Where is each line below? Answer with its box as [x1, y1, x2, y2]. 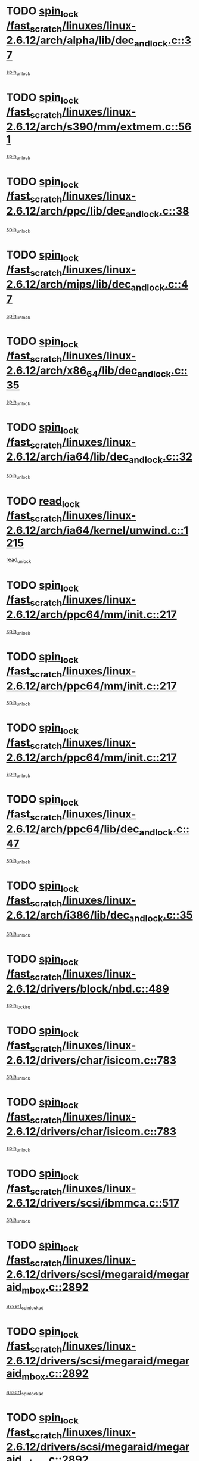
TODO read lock [6, 494, 80, 510]
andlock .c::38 [125, 204, 189, 220]
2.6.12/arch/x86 [6, 363, 87, 377]
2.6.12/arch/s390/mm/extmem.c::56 [6, 120, 192, 133]
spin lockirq [6, 1002, 31, 1011]
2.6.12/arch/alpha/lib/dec [6, 34, 135, 47]
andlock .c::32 [129, 450, 192, 465]
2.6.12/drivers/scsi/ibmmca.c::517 [6, 1196, 180, 1210]
